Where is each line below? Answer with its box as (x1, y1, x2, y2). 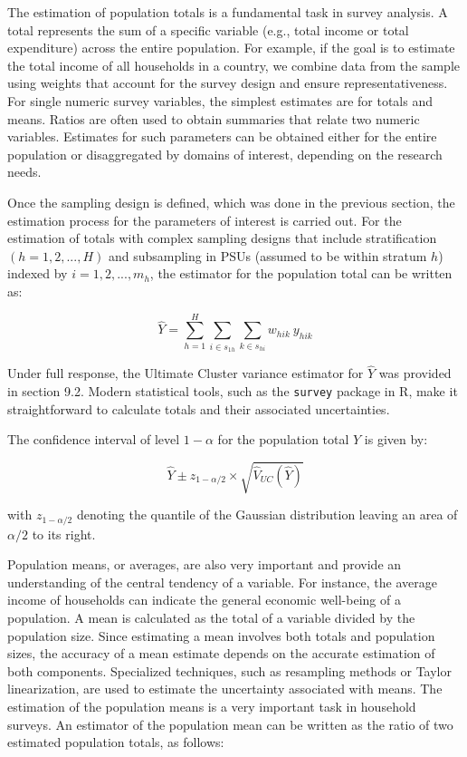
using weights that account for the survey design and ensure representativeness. (7, 73, 448, 92)
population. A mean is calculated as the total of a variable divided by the (7, 608, 415, 627)
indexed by (7, 264, 68, 283)
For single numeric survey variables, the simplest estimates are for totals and (7, 91, 434, 110)
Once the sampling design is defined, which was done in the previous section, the (7, 192, 455, 211)
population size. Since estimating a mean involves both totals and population (7, 626, 435, 645)
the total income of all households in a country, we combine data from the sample (7, 55, 461, 74)
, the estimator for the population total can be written (149, 264, 453, 283)
